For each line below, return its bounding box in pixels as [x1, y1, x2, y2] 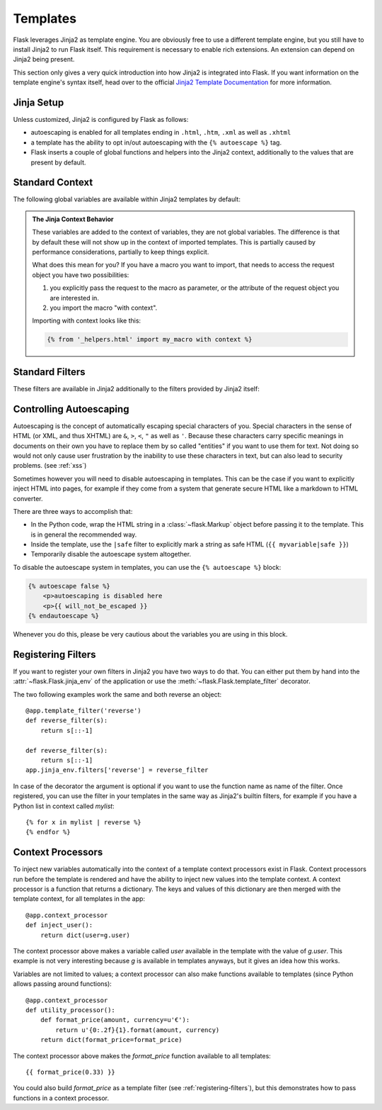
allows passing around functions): [13, 980, 112, 988]
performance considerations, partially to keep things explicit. [32, 248, 209, 257]
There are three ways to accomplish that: [13, 507, 133, 515]
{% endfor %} [25, 828, 71, 836]
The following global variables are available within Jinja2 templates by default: [13, 195, 241, 203]
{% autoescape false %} [28, 582, 111, 590]
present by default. [30, 158, 86, 167]
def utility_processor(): [25, 1006, 116, 1014]
